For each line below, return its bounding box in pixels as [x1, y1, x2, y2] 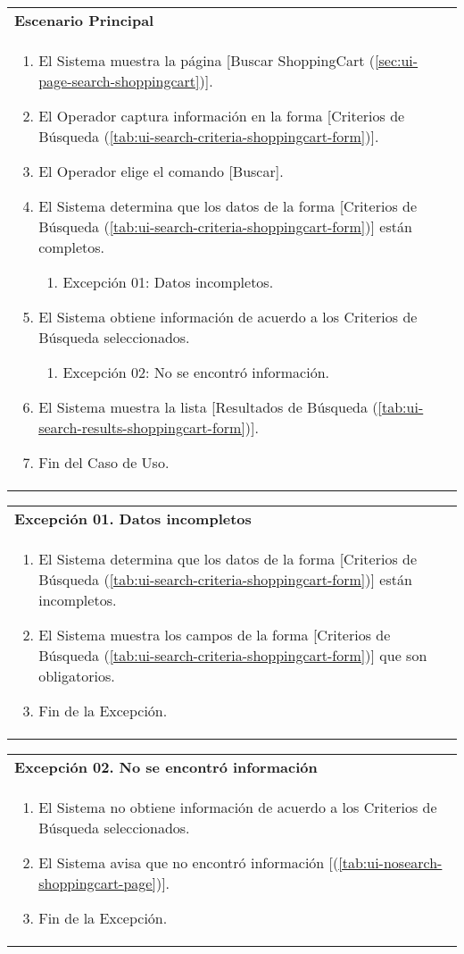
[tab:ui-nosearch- [338, 852, 443, 873]
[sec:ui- [375, 50, 418, 71]
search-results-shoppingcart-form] [38, 417, 245, 438]
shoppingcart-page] [38, 873, 156, 893]
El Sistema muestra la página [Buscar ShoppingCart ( [38, 50, 376, 71]
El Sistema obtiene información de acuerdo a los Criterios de [38, 306, 418, 327]
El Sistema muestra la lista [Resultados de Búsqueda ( [38, 397, 378, 417]
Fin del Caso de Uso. [38, 452, 170, 473]
